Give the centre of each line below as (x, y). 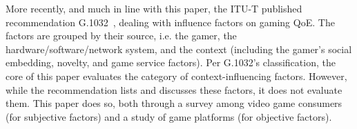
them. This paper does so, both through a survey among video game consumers (174, 103)
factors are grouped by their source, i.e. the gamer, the (121, 36)
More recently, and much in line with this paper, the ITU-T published (154, 8)
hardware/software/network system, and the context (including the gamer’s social (179, 49)
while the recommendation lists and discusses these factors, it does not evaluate (174, 89)
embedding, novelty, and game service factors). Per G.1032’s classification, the (171, 62)
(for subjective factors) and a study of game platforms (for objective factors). (169, 116)
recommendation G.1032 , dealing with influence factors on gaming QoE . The (170, 22)
